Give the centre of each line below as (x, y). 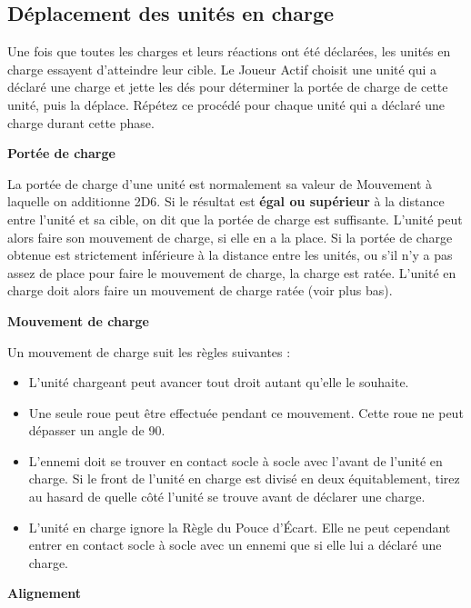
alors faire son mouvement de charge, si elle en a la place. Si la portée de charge (230, 237)
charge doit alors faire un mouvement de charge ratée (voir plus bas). (200, 290)
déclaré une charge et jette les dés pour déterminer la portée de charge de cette (228, 87)
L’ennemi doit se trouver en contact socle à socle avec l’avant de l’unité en (235, 460)
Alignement (45, 593)
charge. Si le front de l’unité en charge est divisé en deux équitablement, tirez (244, 478)
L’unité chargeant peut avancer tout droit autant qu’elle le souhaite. (219, 382)
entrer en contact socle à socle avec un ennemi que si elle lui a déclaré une (235, 545)
